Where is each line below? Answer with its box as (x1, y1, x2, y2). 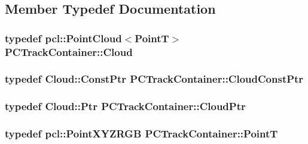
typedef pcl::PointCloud (5, 30, 122, 45)
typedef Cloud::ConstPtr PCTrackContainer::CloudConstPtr (5, 71, 304, 86)
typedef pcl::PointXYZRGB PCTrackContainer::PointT (5, 126, 278, 141)
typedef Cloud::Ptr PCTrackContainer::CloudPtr (5, 99, 246, 114)
